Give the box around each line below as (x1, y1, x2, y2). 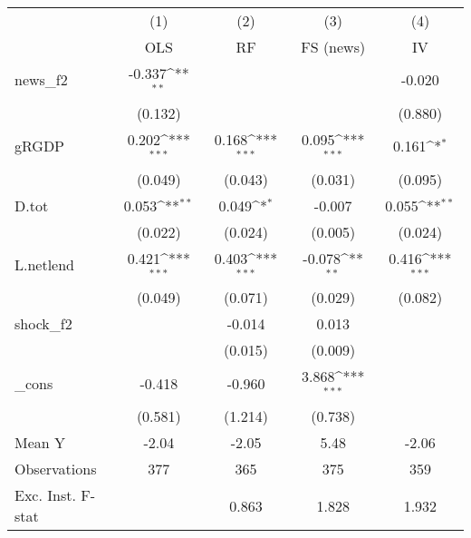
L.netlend (14, 253, 75, 275)
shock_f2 (14, 313, 72, 335)
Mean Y (14, 432, 66, 454)
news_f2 (14, 69, 68, 91)
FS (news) (301, 36, 366, 57)
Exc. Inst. (14, 484, 76, 506)
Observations (14, 458, 97, 480)
